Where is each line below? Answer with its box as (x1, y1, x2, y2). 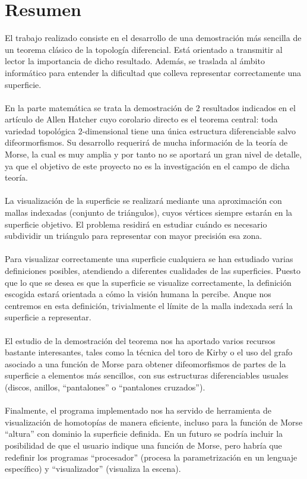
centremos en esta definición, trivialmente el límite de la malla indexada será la (5, 299, 293, 311)
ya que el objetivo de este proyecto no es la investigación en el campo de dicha (5, 159, 290, 172)
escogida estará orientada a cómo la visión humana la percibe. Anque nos (5, 288, 271, 300)
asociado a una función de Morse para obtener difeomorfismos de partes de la (5, 357, 286, 370)
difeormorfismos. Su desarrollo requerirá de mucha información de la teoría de (5, 136, 288, 149)
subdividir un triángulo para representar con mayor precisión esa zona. (5, 229, 262, 242)
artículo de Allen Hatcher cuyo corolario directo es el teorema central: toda (5, 113, 278, 125)
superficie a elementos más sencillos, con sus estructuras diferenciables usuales (5, 369, 289, 382)
